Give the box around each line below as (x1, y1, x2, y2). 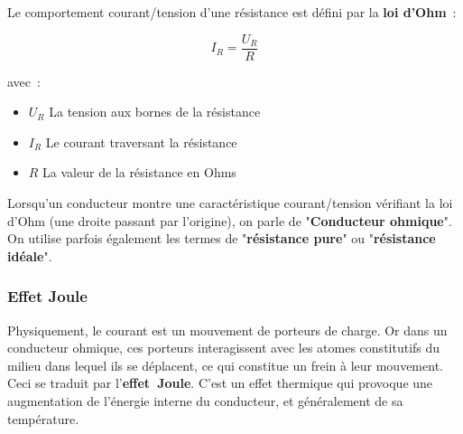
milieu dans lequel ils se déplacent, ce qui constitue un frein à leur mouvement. (7, 355, 443, 374)
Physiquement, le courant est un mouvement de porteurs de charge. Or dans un (7, 320, 448, 339)
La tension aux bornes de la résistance (49, 102, 261, 121)
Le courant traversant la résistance (45, 132, 237, 151)
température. (7, 409, 79, 428)
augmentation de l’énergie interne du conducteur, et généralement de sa (7, 392, 403, 410)
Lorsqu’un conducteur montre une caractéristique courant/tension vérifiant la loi (7, 193, 453, 212)
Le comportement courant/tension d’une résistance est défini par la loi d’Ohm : (7, 3, 457, 21)
